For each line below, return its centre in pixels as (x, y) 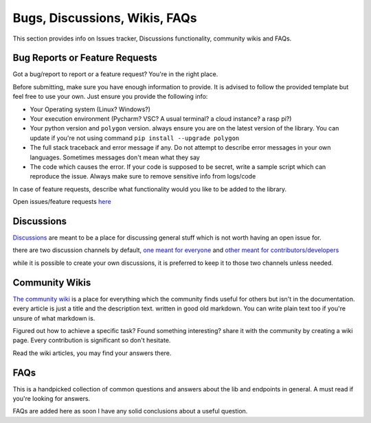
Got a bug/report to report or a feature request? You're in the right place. (115, 74)
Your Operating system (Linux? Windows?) (90, 109)
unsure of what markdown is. (54, 318)
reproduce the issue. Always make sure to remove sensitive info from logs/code (143, 176)
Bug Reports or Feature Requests (85, 58)
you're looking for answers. (52, 398)
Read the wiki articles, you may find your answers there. (92, 353)
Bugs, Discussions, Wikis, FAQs (105, 18)
